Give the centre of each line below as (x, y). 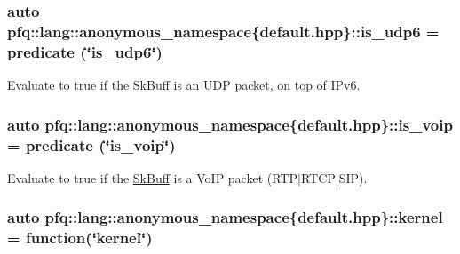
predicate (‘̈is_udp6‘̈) (85, 51)
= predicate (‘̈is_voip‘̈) (91, 144)
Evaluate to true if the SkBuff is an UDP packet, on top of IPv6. (184, 85)
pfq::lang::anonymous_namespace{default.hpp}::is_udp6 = (223, 31)
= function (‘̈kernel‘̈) (80, 238)
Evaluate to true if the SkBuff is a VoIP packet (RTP (152, 177)
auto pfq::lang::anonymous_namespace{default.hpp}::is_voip (230, 124)
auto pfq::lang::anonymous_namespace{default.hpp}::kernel (225, 217)
